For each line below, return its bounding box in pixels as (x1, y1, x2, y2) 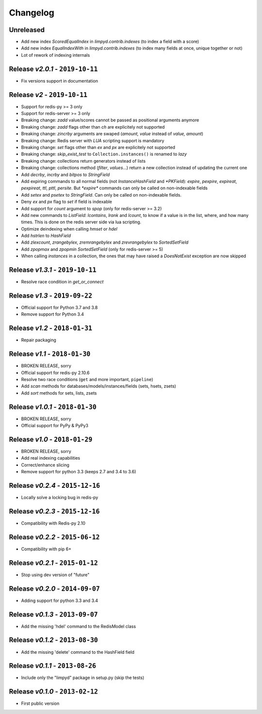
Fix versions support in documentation (21, 78, 98, 83)
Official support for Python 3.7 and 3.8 (21, 305, 98, 311)
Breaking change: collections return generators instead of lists (21, 158, 146, 164)
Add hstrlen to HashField (21, 233, 71, 239)
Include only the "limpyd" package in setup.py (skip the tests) (21, 675, 145, 681)
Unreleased (9, 26, 45, 34)
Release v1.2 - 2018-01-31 (9, 324, 93, 332)
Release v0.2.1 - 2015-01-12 (9, 559, 98, 567)
